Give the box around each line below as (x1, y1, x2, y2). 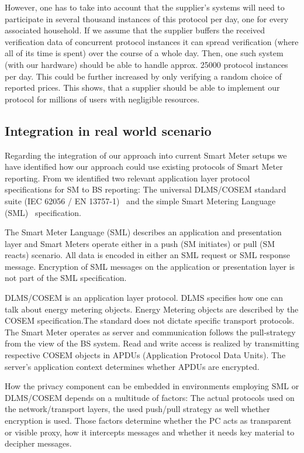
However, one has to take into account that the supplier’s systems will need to (5, 1, 285, 13)
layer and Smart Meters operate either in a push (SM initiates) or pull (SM (5, 237, 275, 249)
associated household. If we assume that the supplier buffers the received (5, 24, 265, 36)
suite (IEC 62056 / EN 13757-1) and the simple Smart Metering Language (5, 194, 276, 207)
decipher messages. (5, 437, 72, 449)
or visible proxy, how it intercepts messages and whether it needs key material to (5, 425, 295, 438)
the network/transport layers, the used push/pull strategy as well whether (5, 403, 270, 415)
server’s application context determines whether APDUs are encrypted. (5, 360, 260, 372)
